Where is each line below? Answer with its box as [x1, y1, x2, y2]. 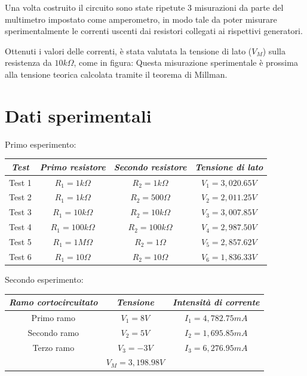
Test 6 [9, 250, 32, 262]
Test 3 [9, 206, 32, 218]
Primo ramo [31, 311, 75, 323]
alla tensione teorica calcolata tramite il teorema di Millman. [5, 68, 228, 80]
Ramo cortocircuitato [9, 296, 98, 308]
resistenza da [5, 56, 52, 69]
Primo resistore [39, 160, 106, 173]
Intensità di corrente [173, 296, 260, 308]
